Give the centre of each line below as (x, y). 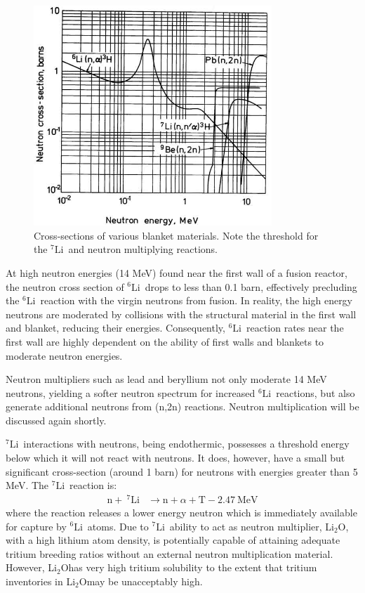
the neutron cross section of (65, 286)
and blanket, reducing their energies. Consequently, (115, 328)
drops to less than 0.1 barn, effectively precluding (251, 286)
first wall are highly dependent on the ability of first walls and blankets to (165, 341)
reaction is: (93, 485)
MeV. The (27, 485)
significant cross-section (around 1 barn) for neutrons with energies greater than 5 (182, 471)
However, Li (31, 567)
